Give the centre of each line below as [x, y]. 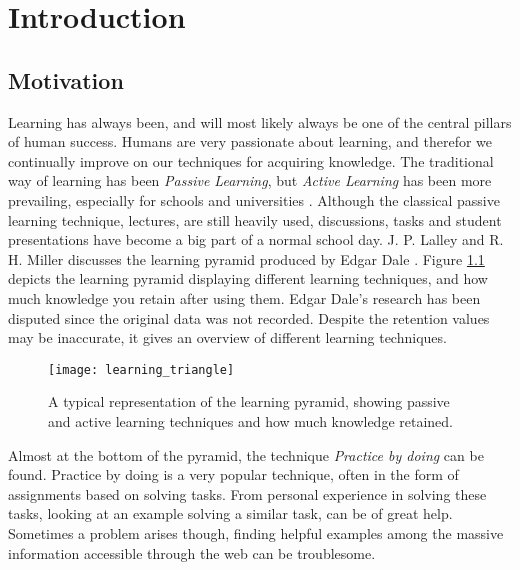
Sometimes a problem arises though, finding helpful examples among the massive [256, 532]
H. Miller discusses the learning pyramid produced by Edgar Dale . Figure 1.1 [246, 258]
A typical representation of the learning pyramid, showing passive [249, 401]
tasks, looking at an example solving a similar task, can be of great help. [230, 513]
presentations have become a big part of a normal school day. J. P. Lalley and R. [256, 239]
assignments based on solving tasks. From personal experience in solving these [247, 493]
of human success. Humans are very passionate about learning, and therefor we [250, 141]
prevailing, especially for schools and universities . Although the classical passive [254, 199]
